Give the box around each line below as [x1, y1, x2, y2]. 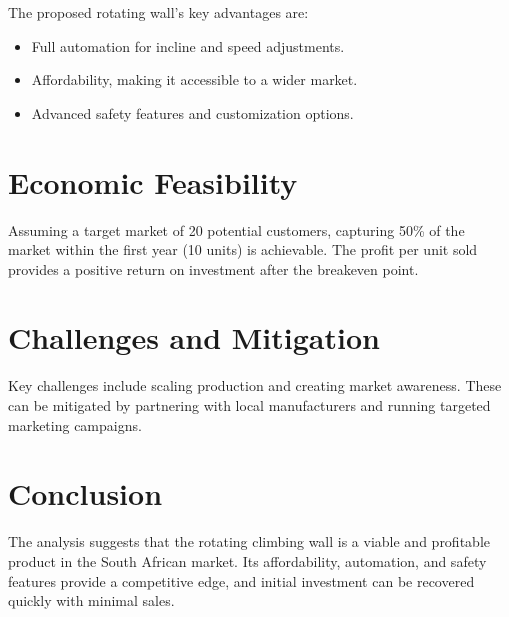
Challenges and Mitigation [8, 317, 380, 358]
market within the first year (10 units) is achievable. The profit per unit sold [8, 239, 478, 260]
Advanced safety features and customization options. [31, 102, 354, 123]
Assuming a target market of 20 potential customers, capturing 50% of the [8, 219, 465, 240]
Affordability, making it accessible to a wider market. [31, 69, 358, 90]
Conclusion [8, 473, 163, 514]
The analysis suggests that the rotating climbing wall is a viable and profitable [8, 531, 490, 552]
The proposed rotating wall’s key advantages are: [8, 2, 309, 22]
